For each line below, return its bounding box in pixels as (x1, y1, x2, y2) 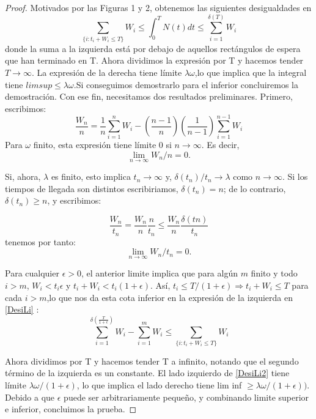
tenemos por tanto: (5, 235, 76, 248)
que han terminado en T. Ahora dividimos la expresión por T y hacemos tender (5, 54, 304, 67)
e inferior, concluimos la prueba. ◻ (5, 402, 137, 415)
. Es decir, (201, 138, 240, 151)
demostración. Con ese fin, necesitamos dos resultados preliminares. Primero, (5, 90, 293, 103)
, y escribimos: (47, 194, 101, 207)
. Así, (150, 278, 171, 291)
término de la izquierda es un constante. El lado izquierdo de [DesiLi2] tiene (5, 366, 290, 379)
